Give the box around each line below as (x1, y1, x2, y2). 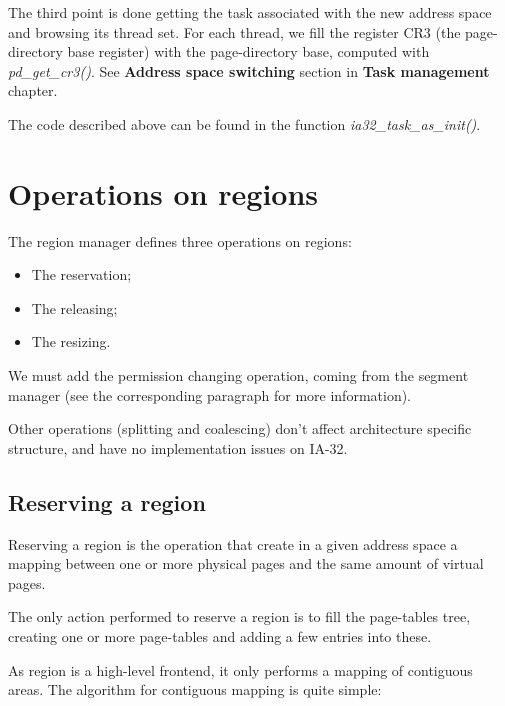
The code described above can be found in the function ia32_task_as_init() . (8, 113, 481, 134)
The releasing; (31, 297, 118, 318)
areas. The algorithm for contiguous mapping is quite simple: (8, 679, 382, 700)
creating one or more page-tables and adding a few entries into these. (8, 626, 432, 647)
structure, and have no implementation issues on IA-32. (8, 437, 348, 458)
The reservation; (31, 264, 132, 285)
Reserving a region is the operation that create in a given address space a (8, 533, 458, 554)
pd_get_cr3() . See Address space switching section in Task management (8, 60, 490, 81)
